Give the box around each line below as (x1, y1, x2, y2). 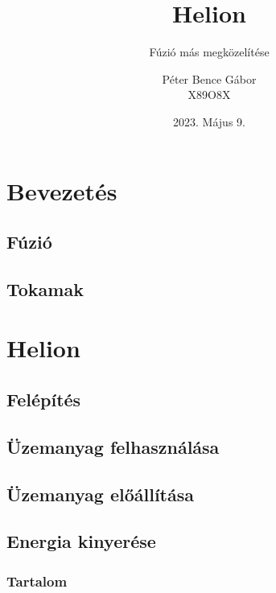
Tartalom (6, 570, 68, 591)
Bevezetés (6, 174, 117, 207)
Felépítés (6, 387, 81, 412)
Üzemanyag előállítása (6, 481, 194, 506)
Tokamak (6, 276, 84, 301)
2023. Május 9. (173, 113, 245, 130)
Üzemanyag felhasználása (6, 434, 220, 459)
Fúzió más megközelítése (149, 43, 270, 60)
